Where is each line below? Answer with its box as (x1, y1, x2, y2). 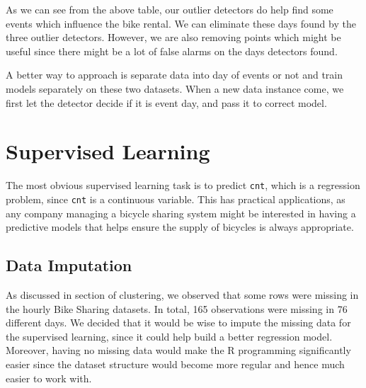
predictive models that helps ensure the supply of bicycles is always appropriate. (6, 219, 354, 234)
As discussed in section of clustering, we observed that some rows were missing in (6, 287, 359, 302)
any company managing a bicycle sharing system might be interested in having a (6, 205, 356, 220)
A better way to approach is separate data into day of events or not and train (6, 67, 343, 82)
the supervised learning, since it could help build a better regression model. (6, 329, 333, 343)
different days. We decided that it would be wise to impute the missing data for (6, 315, 351, 330)
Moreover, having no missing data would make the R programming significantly (6, 343, 351, 358)
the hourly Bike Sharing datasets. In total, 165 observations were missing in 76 (6, 301, 348, 316)
